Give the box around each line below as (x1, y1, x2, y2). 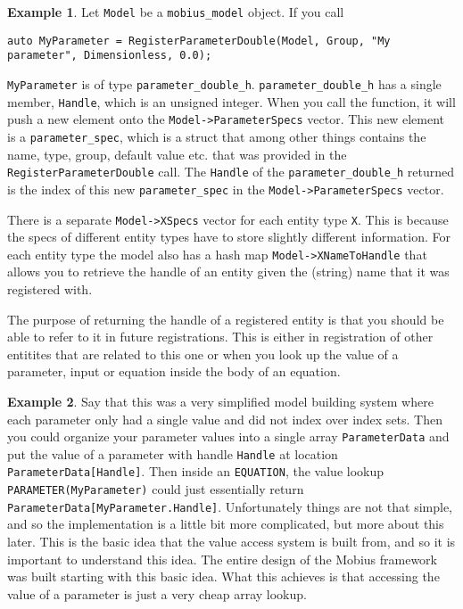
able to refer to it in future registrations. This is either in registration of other (7, 327, 434, 346)
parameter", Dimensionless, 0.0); (7, 49, 212, 62)
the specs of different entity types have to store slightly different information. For (7, 227, 451, 246)
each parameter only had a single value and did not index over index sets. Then (7, 409, 443, 428)
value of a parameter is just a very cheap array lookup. (7, 584, 307, 603)
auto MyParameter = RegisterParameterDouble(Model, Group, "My (7, 34, 391, 47)
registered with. (7, 280, 93, 298)
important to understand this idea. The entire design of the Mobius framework (7, 549, 437, 568)
